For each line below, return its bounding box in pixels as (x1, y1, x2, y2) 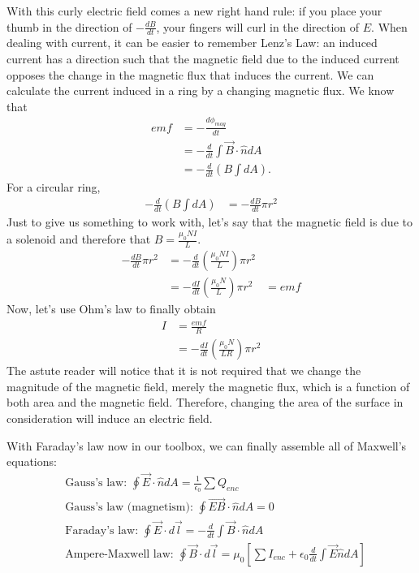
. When (371, 18, 408, 35)
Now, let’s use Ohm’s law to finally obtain (6, 300, 216, 317)
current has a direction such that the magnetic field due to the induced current (6, 50, 400, 67)
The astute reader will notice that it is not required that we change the (6, 362, 361, 379)
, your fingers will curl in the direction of (156, 18, 360, 35)
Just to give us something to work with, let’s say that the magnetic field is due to (6, 213, 413, 230)
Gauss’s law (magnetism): (65, 502, 193, 514)
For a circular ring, (6, 179, 101, 196)
